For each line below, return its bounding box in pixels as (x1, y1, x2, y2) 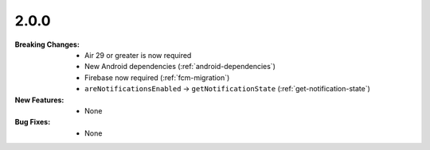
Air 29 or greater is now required (84, 50, 192, 60)
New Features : (14, 95, 64, 105)
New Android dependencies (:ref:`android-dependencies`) (84, 62, 276, 71)
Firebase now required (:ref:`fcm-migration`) (84, 72, 230, 83)
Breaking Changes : (14, 40, 80, 49)
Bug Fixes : (14, 117, 51, 127)
